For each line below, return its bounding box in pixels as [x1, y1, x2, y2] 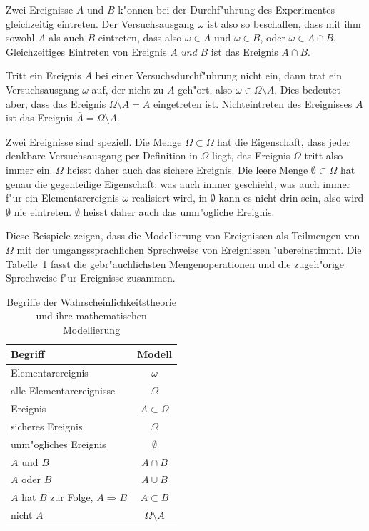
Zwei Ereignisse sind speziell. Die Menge [6, 134, 182, 149]
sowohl [6, 30, 35, 45]
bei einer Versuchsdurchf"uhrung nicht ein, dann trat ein [95, 68, 343, 83]
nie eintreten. [14, 204, 72, 219]
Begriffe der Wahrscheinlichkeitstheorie [6, 294, 176, 309]
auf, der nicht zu [91, 81, 164, 96]
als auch [49, 30, 84, 45]
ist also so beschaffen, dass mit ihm [207, 16, 361, 31]
